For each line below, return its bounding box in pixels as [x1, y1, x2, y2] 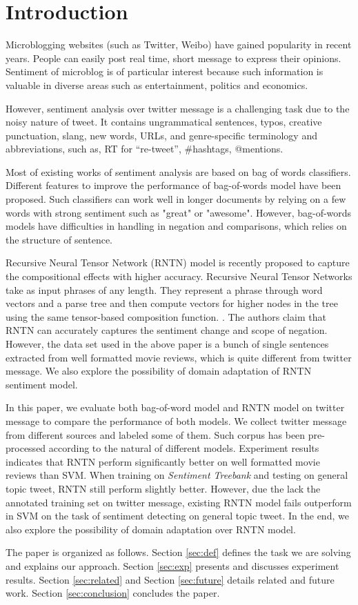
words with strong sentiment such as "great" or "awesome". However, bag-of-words [6, 205, 352, 219]
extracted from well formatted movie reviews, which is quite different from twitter [6, 350, 352, 364]
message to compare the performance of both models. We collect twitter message [6, 413, 347, 428]
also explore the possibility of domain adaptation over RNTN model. [6, 522, 296, 536]
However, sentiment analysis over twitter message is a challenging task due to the [6, 101, 350, 115]
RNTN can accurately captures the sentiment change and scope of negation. [6, 323, 328, 337]
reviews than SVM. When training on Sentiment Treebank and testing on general [6, 468, 348, 482]
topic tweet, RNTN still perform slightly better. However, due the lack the [6, 481, 321, 495]
